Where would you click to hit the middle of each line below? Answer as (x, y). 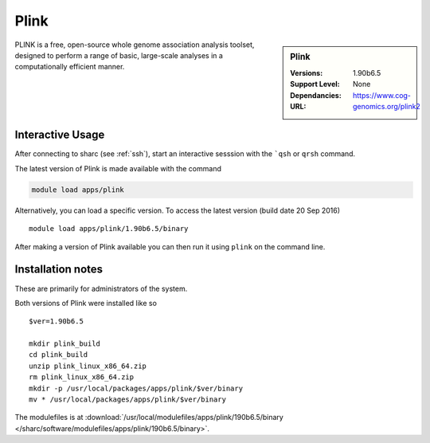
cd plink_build (59, 355)
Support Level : (315, 84)
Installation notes (59, 270)
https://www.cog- (382, 95)
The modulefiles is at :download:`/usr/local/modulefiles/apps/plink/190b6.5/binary (149, 418)
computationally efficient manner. (70, 67)
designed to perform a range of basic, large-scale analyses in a (119, 55)
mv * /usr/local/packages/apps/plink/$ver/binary (128, 400)
